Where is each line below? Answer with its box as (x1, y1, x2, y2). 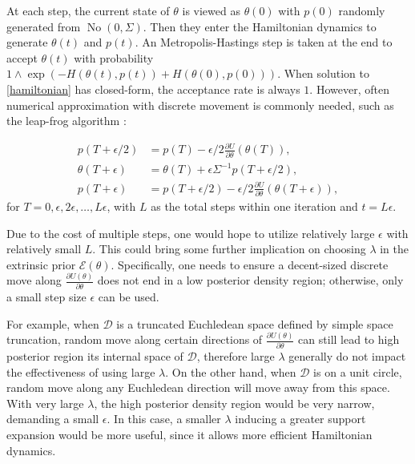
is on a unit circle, (313, 363, 402, 380)
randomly (338, 2, 385, 18)
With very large (6, 394, 84, 411)
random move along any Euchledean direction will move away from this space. (6, 379, 390, 396)
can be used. (98, 288, 159, 305)
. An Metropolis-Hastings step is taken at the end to (135, 34, 393, 50)
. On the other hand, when (165, 363, 296, 380)
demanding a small (6, 410, 99, 427)
